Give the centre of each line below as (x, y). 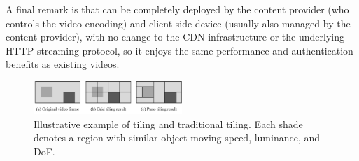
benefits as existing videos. (63, 64)
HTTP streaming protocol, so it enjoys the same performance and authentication (179, 50)
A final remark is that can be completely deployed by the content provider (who (177, 9)
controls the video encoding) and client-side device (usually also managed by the (178, 23)
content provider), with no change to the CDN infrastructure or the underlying (175, 37)
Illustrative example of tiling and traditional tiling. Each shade (168, 124)
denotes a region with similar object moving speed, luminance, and (177, 138)
